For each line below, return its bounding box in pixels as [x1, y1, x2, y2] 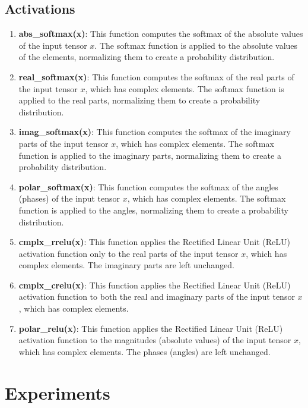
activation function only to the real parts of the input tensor [18, 247, 239, 259]
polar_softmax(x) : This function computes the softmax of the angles [18, 180, 278, 193]
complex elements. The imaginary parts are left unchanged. [18, 259, 234, 271]
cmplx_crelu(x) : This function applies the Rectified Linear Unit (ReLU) [18, 278, 291, 291]
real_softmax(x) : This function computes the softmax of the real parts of [18, 70, 294, 83]
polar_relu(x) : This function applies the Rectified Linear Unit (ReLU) [18, 322, 283, 334]
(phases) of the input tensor [18, 192, 120, 205]
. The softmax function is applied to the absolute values [94, 39, 298, 51]
